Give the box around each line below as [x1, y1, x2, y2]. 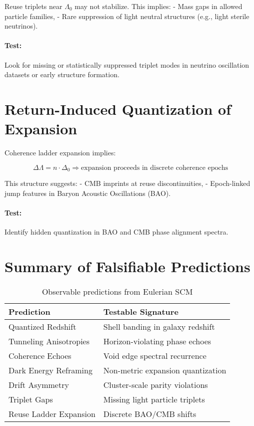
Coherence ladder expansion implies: [4, 147, 116, 158]
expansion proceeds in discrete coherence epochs [81, 164, 228, 171]
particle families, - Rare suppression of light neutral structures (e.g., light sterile [4, 11, 249, 21]
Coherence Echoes [8, 349, 71, 361]
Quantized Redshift [8, 320, 76, 332]
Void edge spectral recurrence [103, 349, 206, 361]
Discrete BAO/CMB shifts [103, 407, 196, 419]
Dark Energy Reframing [8, 364, 92, 376]
